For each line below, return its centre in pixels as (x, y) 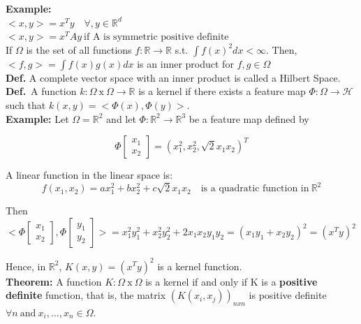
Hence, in (26, 266)
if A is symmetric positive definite (156, 37)
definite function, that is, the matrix (86, 295)
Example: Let (37, 118)
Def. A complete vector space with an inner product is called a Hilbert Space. (173, 77)
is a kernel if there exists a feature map (222, 91)
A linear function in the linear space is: (89, 175)
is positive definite (288, 295)
